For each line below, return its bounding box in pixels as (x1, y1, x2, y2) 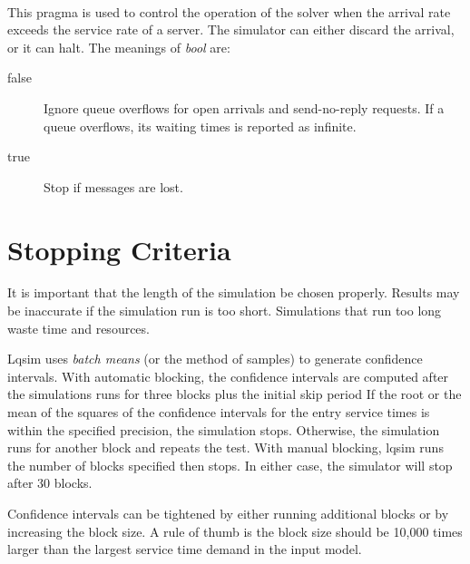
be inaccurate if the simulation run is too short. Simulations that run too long (7, 301, 442, 320)
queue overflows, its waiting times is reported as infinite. (44, 116, 357, 135)
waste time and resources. (7, 318, 150, 337)
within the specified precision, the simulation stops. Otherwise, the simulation (7, 420, 440, 439)
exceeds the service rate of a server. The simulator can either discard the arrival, (7, 20, 455, 39)
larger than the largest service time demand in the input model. (7, 540, 362, 559)
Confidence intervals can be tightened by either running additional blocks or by (7, 504, 449, 522)
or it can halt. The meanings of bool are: (7, 37, 230, 56)
